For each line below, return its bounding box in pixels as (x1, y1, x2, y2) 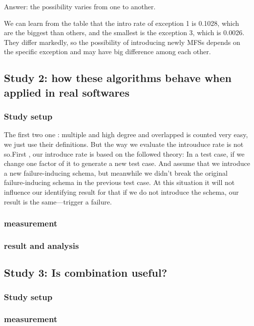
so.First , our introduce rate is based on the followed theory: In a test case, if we (4, 148, 245, 159)
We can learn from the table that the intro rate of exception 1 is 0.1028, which (4, 18, 239, 28)
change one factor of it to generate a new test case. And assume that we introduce (4, 158, 250, 168)
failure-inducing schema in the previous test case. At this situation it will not (4, 177, 235, 187)
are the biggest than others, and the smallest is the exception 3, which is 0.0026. (4, 27, 245, 38)
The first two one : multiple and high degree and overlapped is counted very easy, (4, 129, 248, 140)
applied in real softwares (4, 84, 129, 100)
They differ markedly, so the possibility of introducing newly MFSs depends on (4, 37, 240, 47)
